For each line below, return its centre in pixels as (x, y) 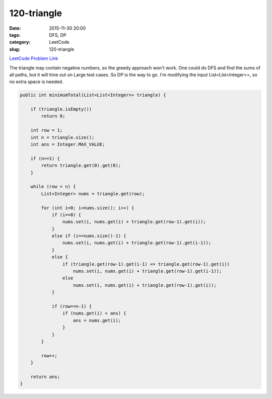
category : (20, 42)
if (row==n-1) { (72, 306)
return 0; (53, 116)
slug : (15, 49)
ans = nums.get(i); (97, 320)
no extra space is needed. (36, 82)
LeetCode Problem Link (34, 58)
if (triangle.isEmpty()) (61, 109)
